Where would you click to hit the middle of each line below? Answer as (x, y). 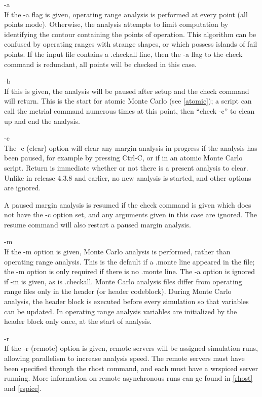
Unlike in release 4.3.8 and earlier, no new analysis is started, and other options (128, 177)
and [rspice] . (23, 388)
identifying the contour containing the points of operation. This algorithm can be (130, 34)
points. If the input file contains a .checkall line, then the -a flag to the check (123, 54)
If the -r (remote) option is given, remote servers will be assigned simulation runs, (131, 348)
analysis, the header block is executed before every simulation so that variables (126, 301)
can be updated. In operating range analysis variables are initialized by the (121, 311)
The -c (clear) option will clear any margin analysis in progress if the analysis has (131, 147)
